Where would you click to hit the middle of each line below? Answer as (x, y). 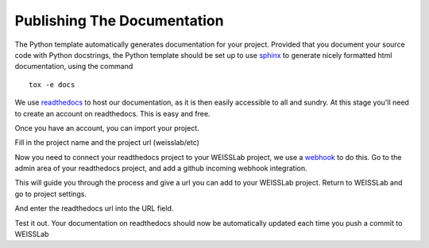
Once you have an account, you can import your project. (107, 128)
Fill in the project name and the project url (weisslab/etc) (107, 143)
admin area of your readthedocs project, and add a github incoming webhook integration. (161, 168)
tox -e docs (52, 84)
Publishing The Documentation (119, 21)
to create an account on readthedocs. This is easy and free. (112, 113)
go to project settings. (51, 193)
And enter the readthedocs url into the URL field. (94, 208)
